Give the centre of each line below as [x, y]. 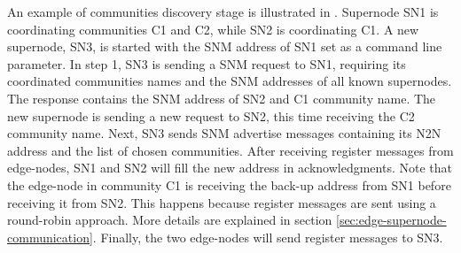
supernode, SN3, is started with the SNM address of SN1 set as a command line [225, 46]
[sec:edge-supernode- [391, 220]
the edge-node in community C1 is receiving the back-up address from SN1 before [229, 184]
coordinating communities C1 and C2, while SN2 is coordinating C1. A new [213, 29]
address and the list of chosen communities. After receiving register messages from [230, 150]
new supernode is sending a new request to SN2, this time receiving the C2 [211, 115]
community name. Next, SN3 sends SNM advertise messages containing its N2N [224, 133]
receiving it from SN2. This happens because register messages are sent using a [222, 202]
